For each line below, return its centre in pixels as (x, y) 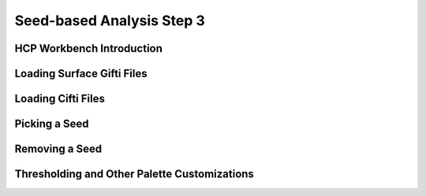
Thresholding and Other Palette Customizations (134, 174)
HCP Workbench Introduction (89, 48)
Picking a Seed (52, 124)
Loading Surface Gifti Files (81, 74)
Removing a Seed (58, 149)
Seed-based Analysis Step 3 (110, 20)
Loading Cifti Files (60, 99)
